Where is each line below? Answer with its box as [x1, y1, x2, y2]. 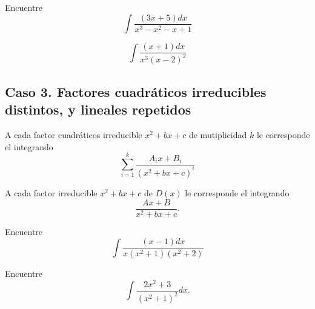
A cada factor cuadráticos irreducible [5, 128, 142, 141]
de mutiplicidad [188, 128, 247, 141]
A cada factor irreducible [5, 186, 98, 199]
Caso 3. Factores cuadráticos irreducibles [5, 82, 267, 101]
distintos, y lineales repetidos [5, 100, 191, 119]
